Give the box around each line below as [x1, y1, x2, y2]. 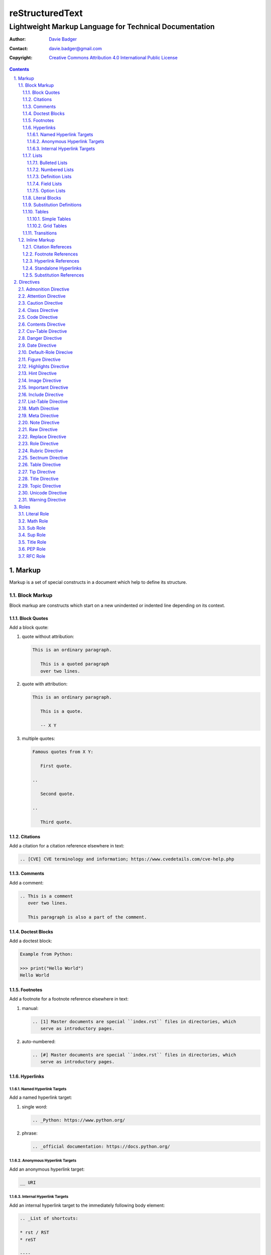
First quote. [40, 763, 73, 769]
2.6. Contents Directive [18, 321, 66, 327]
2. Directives [14, 279, 40, 285]
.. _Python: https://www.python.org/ [32, 1117, 125, 1123]
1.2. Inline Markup [18, 236, 55, 243]
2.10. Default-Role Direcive [18, 349, 73, 355]
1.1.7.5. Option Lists [27, 188, 66, 194]
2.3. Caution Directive [18, 300, 63, 306]
